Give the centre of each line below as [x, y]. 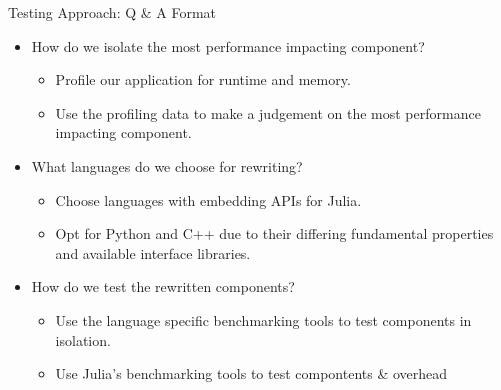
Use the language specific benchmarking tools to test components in [263, 319]
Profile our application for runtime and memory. [203, 79]
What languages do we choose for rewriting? [167, 165]
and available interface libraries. [153, 252]
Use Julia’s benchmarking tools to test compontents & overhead [251, 373]
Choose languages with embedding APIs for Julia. [208, 199]
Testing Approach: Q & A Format [112, 12]
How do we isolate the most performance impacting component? [228, 45]
